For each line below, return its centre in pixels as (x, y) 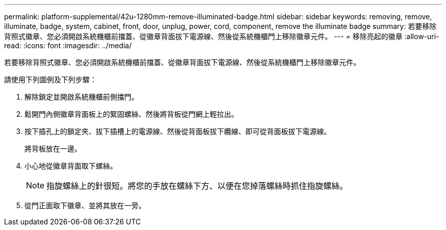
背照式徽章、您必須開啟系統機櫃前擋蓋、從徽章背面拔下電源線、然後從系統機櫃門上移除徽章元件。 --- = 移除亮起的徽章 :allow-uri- (222, 36)
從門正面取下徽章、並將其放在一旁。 (85, 205)
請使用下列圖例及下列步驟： (50, 79)
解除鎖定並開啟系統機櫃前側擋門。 (81, 97)
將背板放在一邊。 (53, 149)
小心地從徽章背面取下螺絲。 (71, 166)
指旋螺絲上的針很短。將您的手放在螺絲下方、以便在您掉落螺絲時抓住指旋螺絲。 (197, 186)
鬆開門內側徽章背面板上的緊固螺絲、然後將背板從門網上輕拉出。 (131, 114)
